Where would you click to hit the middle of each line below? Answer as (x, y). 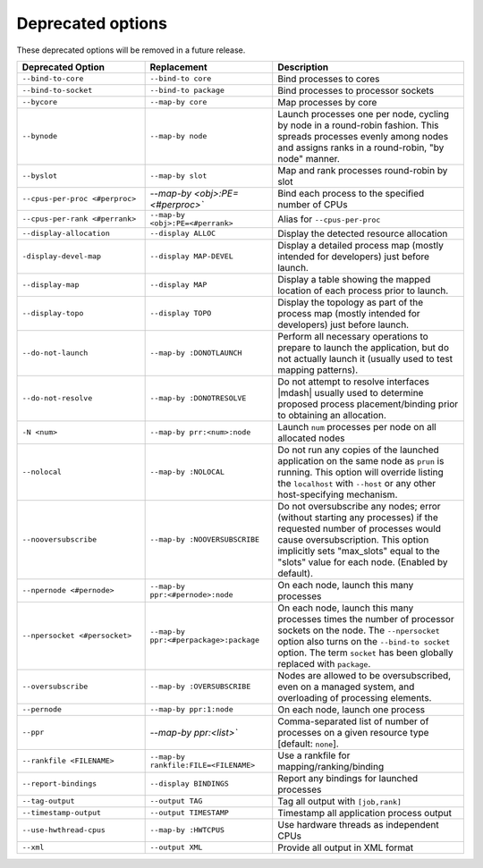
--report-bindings (59, 784)
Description (303, 67)
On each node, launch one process (352, 709)
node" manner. (309, 158)
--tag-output (48, 801)
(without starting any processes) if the (358, 517)
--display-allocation (66, 234)
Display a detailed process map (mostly (361, 245)
